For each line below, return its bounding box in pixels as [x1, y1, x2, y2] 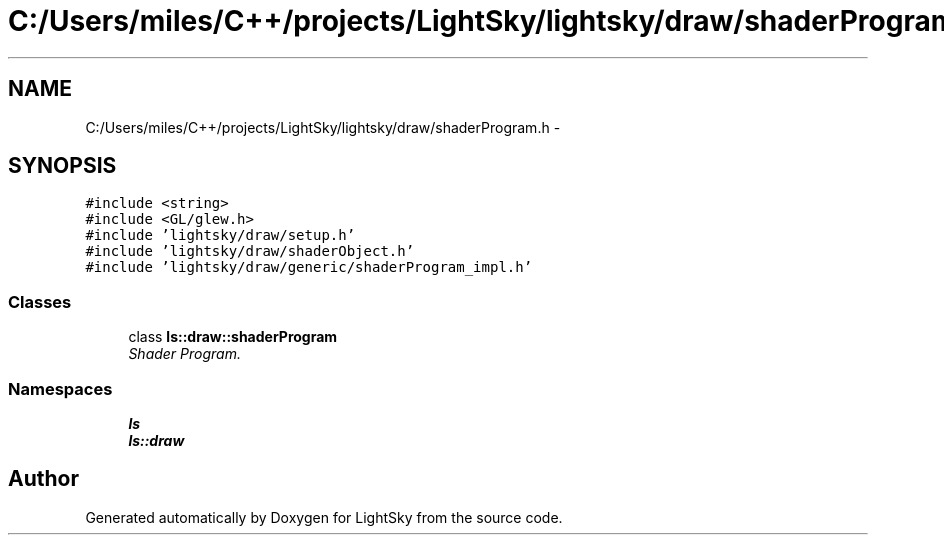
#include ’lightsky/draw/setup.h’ [85, 227, 356, 244]
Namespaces [8, 378, 113, 399]
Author [8, 466, 79, 492]
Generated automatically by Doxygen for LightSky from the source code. [85, 508, 563, 526]
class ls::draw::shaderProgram [128, 328, 338, 346]
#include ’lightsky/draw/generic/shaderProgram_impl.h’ [85, 259, 533, 276]
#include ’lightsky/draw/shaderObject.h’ [85, 243, 415, 260]
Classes [8, 291, 72, 312]
